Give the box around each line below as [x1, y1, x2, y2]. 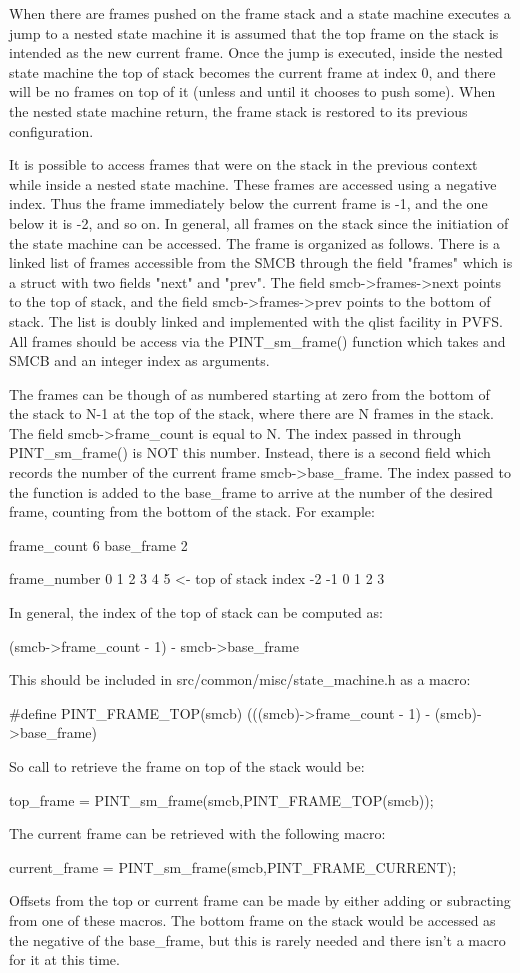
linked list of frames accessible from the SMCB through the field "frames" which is [9, 252, 513, 273]
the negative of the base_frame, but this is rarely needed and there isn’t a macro [9, 929, 506, 950]
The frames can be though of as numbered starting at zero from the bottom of [9, 383, 490, 404]
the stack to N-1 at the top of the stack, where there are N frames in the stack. [9, 403, 494, 424]
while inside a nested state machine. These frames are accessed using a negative [9, 173, 497, 194]
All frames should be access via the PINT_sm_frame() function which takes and [9, 330, 506, 351]
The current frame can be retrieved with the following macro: [9, 823, 386, 844]
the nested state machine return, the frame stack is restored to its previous [9, 100, 468, 121]
